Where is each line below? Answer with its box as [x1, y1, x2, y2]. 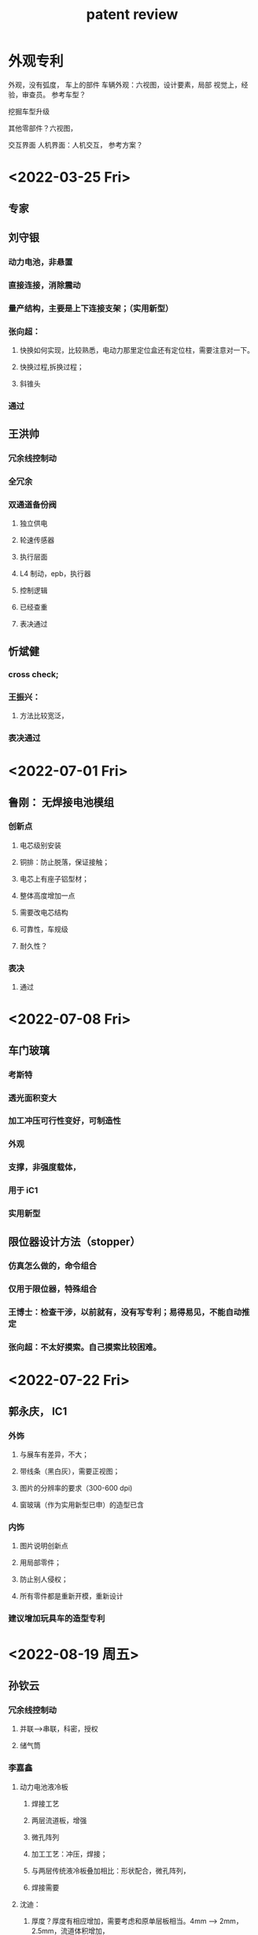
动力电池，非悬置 [8, 256, 73, 268]
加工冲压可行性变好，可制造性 [8, 1115, 122, 1126]
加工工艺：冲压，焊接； [31, 1849, 108, 1858]
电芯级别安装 [19, 840, 61, 850]
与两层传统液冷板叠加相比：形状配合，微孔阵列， [31, 1866, 190, 1875]
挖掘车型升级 [8, 107, 50, 116]
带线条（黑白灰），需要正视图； [19, 1466, 120, 1477]
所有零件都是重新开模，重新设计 [19, 1592, 123, 1601]
